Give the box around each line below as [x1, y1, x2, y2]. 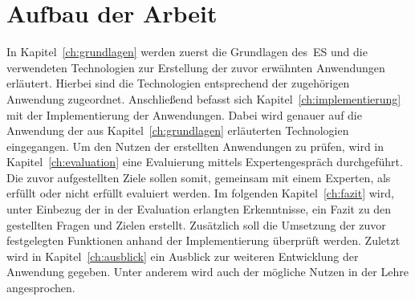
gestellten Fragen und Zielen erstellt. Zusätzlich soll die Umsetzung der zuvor [6, 216, 386, 233]
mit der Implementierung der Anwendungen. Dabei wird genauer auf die [6, 106, 362, 123]
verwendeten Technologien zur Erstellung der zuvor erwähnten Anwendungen [6, 59, 385, 75]
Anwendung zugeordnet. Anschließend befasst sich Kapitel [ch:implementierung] [6, 90, 401, 107]
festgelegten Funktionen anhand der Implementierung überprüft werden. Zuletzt [6, 232, 401, 249]
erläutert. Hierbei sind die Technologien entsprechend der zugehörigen [6, 75, 350, 92]
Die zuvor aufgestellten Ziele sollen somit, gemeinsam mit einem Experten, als [6, 169, 391, 185]
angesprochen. [6, 279, 75, 296]
